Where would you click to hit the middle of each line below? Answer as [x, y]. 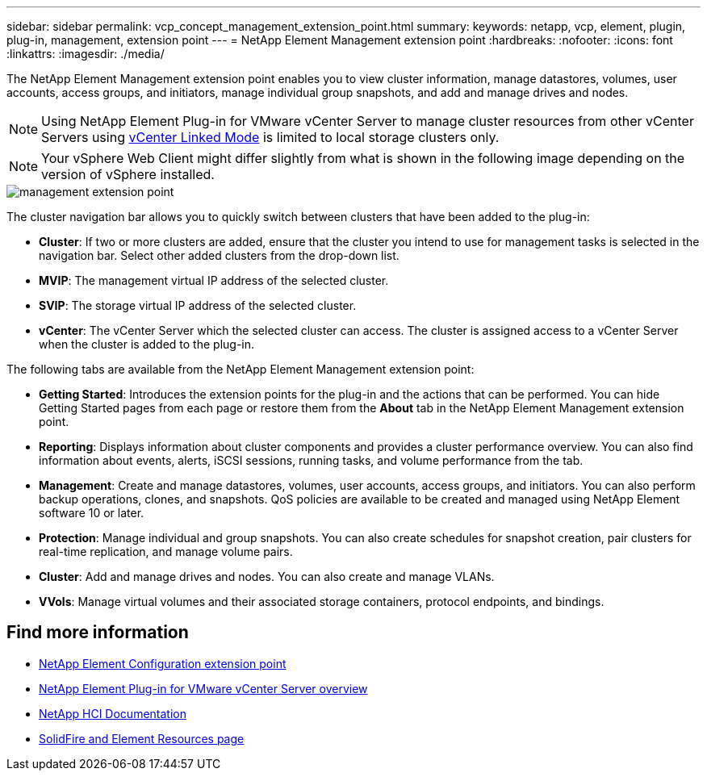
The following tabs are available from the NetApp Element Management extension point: [241, 369]
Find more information [98, 633]
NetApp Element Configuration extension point [163, 663]
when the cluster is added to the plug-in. [147, 344]
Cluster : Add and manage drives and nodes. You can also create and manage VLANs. [267, 576]
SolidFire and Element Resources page [142, 738]
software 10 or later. [92, 513]
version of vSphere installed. [128, 174]
